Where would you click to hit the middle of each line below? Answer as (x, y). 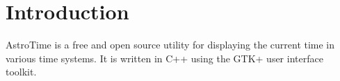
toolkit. (21, 72)
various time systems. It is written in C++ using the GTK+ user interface (164, 58)
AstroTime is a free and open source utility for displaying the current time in (170, 45)
